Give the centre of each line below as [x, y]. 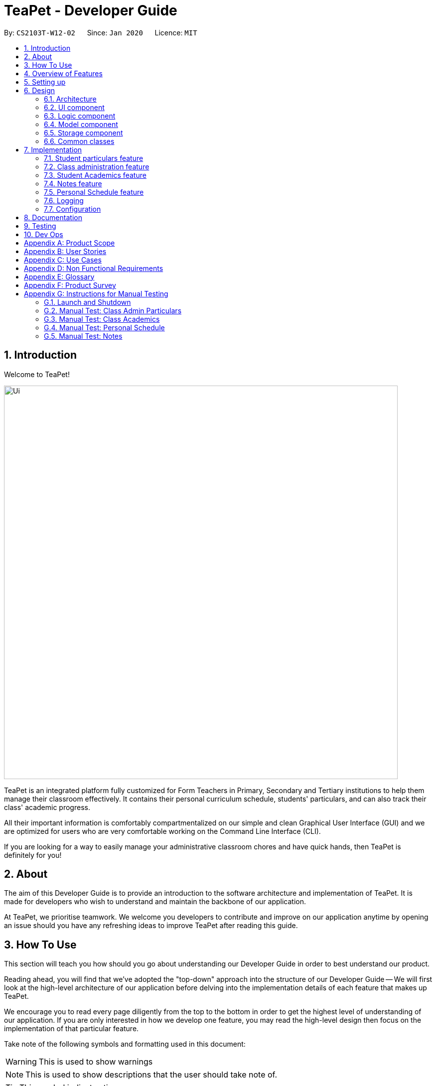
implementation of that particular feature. [72, 1029]
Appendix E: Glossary [59, 276]
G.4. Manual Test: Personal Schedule [104, 327]
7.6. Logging [64, 200]
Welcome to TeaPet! [37, 374]
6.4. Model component [81, 124]
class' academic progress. [47, 807]
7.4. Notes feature [73, 183]
